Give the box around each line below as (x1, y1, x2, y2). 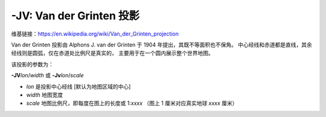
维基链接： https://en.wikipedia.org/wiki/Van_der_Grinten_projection (11, 30, 179, 37)
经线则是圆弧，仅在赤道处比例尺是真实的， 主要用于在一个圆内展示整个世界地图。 (11, 49, 214, 57)
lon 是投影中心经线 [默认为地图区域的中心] (26, 83, 131, 90)
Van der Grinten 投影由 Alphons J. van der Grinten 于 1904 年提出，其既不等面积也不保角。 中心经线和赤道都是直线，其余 (11, 41, 312, 48)
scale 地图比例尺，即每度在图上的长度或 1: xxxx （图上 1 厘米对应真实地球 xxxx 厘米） (26, 100, 238, 107)
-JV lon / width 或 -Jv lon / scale (11, 72, 84, 79)
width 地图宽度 (26, 91, 63, 98)
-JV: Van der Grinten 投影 (11, 9, 140, 22)
